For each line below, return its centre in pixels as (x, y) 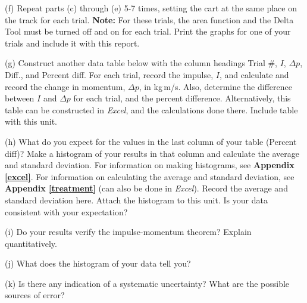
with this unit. (31, 121)
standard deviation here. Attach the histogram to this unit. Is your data (136, 200)
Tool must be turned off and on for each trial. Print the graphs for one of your (148, 31)
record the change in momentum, (65, 86)
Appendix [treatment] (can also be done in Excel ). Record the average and (146, 188)
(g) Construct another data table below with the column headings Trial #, (141, 63)
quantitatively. (31, 243)
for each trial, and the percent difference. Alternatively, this (182, 98)
